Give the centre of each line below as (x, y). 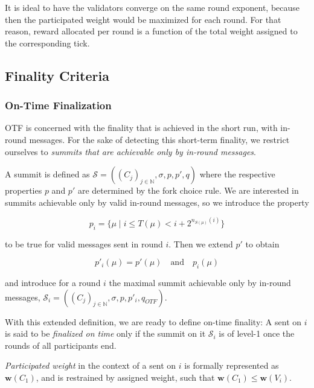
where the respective (237, 174)
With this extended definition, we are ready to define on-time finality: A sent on (153, 321)
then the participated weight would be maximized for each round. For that (143, 19)
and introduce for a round (53, 282)
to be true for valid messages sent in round (84, 243)
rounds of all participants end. (61, 345)
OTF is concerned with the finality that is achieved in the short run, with (141, 128)
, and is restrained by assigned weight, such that (125, 377)
